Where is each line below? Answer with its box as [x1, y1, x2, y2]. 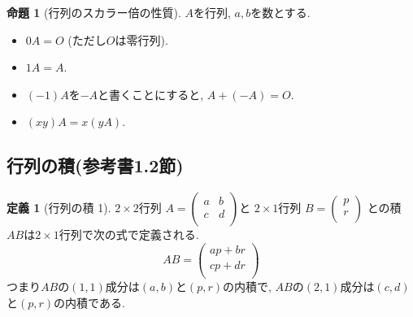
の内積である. [54, 293, 125, 310]
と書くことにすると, [98, 85, 204, 102]
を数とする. [250, 4, 311, 20]
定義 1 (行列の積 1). [7, 199, 111, 216]
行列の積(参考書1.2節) [7, 153, 184, 178]
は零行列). [115, 31, 168, 48]
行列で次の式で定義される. [59, 226, 199, 243]
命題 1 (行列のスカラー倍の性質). [7, 4, 181, 20]
